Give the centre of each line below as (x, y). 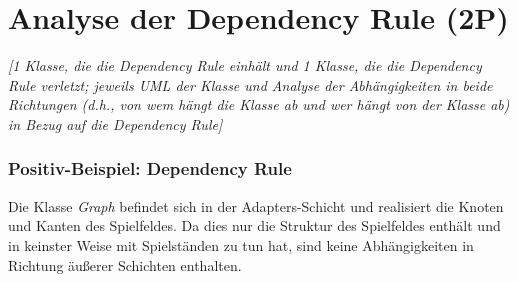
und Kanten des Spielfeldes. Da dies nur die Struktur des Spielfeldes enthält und (254, 225)
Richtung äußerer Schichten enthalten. (125, 264)
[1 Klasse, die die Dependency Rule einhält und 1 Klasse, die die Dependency (245, 65)
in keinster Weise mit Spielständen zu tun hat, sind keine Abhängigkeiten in (241, 244)
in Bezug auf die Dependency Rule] (115, 123)
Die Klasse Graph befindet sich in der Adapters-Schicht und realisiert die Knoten (256, 205)
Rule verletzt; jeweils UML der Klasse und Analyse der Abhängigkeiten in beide (250, 84)
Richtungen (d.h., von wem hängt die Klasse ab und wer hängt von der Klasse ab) (259, 104)
